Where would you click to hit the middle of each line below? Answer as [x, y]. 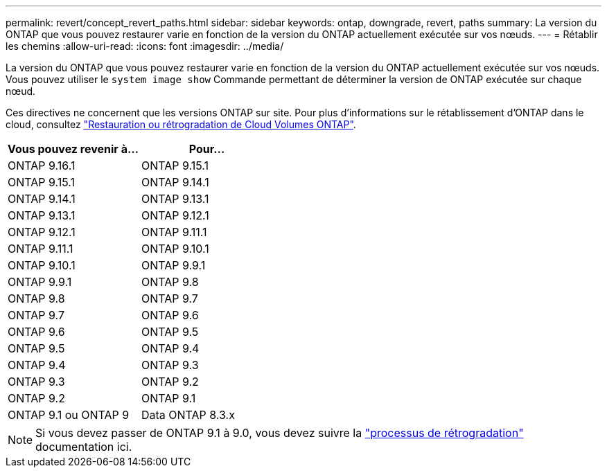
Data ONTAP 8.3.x [188, 415]
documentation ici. [84, 447]
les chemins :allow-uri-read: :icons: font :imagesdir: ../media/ [145, 46]
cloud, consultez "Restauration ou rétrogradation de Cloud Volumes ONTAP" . [181, 124]
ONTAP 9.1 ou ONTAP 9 [69, 415]
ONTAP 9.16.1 [42, 166]
